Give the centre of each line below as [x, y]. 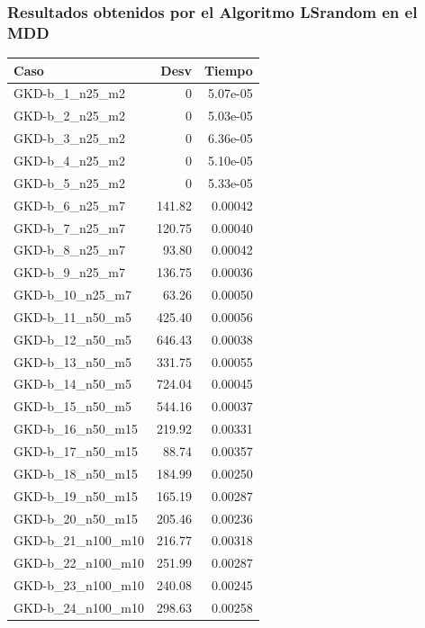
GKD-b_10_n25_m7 [72, 295]
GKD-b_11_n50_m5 [72, 316]
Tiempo [228, 70]
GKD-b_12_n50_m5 [72, 339]
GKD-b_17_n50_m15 [76, 450]
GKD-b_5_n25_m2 [69, 182]
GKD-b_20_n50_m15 [76, 518]
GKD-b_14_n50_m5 [72, 384]
